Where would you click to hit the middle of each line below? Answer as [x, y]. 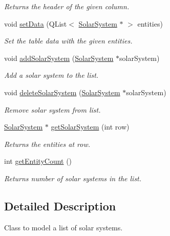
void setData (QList [36, 23]
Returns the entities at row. [47, 144]
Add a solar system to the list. [51, 75]
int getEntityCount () [38, 161]
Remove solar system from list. [52, 109]
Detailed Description [60, 206]
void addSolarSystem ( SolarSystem [59, 58]
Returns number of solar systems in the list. [73, 178]
